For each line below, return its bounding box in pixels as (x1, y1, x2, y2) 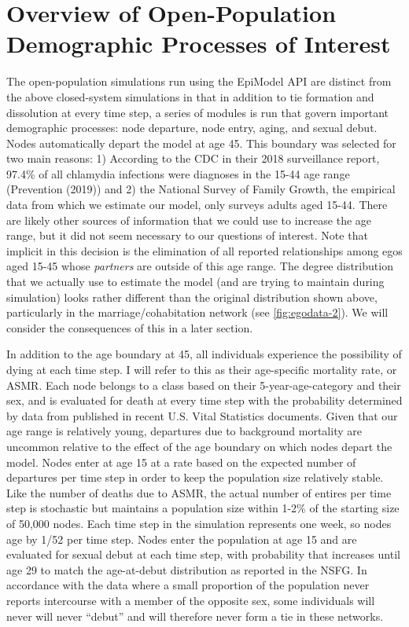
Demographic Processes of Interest (6, 27, 391, 60)
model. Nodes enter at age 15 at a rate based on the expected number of (6, 453, 356, 470)
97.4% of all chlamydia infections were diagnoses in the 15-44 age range (6, 165, 350, 181)
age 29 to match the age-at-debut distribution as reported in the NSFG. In (6, 561, 367, 577)
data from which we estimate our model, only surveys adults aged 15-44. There (6, 196, 388, 213)
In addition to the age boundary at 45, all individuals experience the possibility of (6, 346, 402, 362)
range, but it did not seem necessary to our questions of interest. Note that (6, 227, 368, 244)
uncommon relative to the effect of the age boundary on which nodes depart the (6, 438, 392, 454)
